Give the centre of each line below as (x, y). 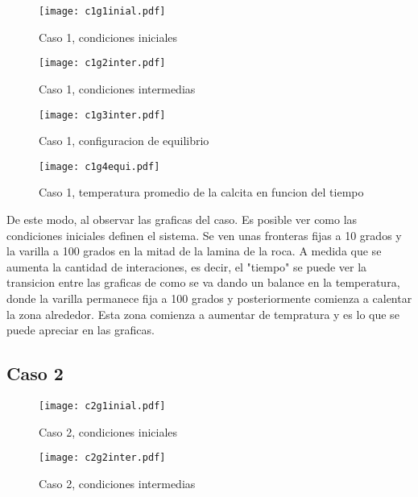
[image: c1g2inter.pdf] (102, 63)
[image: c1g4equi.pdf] (99, 166)
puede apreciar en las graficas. (81, 330)
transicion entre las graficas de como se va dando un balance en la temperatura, (203, 282)
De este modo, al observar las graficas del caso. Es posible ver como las (182, 219)
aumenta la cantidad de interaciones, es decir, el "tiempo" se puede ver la (187, 266)
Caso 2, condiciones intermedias (117, 483)
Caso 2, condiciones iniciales (108, 431)
